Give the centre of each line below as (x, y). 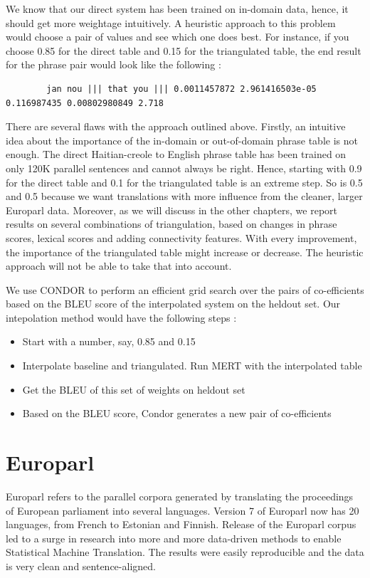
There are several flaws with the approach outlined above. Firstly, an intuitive (176, 126)
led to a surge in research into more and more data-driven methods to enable (174, 538)
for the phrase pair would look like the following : (113, 64)
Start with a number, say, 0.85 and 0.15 (109, 341)
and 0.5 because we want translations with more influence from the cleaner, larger (184, 196)
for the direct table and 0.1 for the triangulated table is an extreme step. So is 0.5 (184, 182)
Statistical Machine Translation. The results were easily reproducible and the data (185, 552)
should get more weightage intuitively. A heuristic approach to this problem (171, 22)
